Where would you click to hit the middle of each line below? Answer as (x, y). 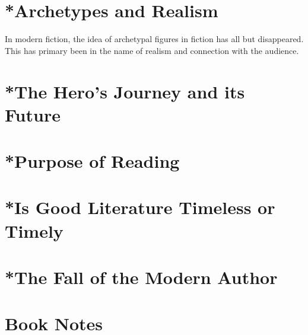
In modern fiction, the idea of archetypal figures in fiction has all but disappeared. (154, 39)
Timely (34, 230)
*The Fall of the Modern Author (141, 277)
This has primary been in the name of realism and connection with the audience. (152, 50)
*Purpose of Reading (92, 161)
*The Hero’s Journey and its (125, 91)
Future (33, 114)
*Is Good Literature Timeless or (140, 207)
